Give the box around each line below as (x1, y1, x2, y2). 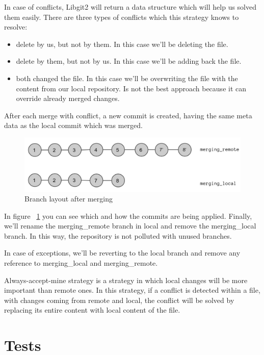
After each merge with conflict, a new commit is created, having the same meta (4, 110, 252, 120)
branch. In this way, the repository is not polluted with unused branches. (4, 230, 232, 241)
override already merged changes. (16, 93, 120, 104)
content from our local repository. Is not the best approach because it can (16, 83, 247, 93)
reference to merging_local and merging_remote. (4, 258, 158, 268)
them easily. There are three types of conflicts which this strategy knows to (4, 11, 239, 22)
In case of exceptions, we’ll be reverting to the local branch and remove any (4, 247, 241, 258)
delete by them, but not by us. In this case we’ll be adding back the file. (16, 56, 242, 66)
